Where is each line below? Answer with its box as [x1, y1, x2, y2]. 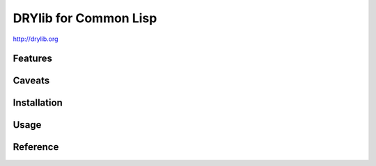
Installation [13, 97, 63, 109]
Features [13, 53, 52, 65]
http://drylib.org [13, 35, 58, 43]
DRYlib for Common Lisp [13, 10, 157, 26]
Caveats [13, 75, 50, 87]
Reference [13, 141, 59, 153]
